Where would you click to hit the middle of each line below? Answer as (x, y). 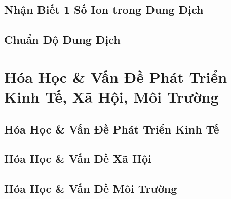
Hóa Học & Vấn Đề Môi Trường (91, 189)
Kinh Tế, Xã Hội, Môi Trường (111, 96)
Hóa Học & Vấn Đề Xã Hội (78, 159)
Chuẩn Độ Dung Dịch (62, 39)
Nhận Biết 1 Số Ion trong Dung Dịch (104, 9)
